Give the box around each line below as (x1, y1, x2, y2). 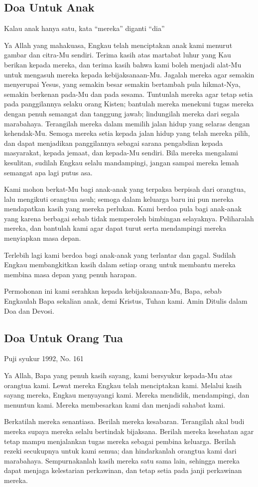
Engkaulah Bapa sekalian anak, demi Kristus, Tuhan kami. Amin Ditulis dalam (4, 296, 248, 306)
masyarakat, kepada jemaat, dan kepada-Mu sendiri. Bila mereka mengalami (4, 147, 238, 158)
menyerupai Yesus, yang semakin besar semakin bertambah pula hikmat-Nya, (4, 79, 241, 89)
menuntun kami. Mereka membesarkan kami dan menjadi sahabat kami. (4, 399, 225, 410)
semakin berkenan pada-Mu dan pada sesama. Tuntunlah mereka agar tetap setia (4, 88, 253, 99)
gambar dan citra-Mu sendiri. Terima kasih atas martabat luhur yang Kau (4, 49, 231, 60)
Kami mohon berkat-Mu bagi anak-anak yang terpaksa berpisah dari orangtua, (4, 184, 246, 194)
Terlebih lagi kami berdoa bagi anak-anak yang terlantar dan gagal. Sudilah (4, 249, 236, 260)
